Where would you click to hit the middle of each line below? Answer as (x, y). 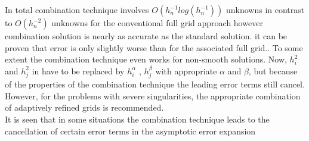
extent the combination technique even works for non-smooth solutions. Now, (146, 59)
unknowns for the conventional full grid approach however (157, 23)
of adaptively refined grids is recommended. (84, 107)
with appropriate (186, 70)
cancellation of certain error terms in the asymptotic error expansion (130, 131)
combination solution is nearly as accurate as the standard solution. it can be (146, 36)
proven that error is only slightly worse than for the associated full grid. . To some (154, 47)
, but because (273, 70)
